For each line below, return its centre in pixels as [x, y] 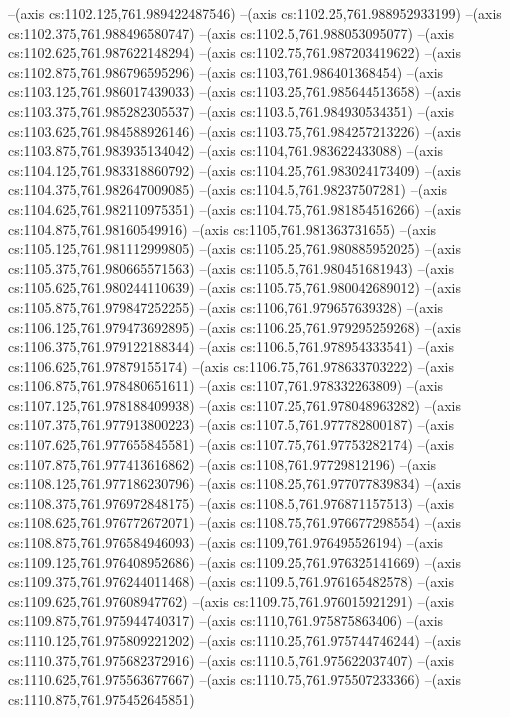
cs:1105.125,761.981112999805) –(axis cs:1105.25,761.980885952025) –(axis [234, 248]
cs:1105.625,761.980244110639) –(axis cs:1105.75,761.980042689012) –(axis [234, 287]
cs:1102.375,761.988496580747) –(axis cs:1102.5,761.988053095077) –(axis [231, 32]
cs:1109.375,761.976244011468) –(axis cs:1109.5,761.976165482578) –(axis [231, 581]
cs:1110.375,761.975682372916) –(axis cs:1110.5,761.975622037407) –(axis [231, 659]
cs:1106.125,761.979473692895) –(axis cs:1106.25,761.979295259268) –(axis [234, 326]
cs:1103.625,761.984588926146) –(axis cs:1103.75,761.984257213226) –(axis [234, 130]
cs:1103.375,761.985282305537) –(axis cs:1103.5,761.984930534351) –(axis [231, 110]
